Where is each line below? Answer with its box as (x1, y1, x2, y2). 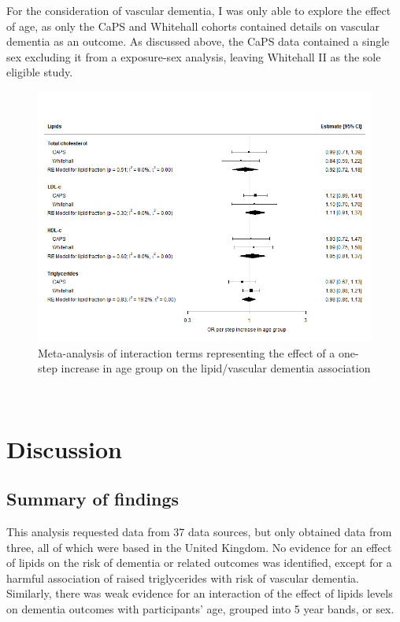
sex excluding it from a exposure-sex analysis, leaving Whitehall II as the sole (6, 48, 381, 65)
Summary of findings (6, 487, 180, 511)
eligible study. (6, 64, 73, 80)
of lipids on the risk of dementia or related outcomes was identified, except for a (6, 554, 392, 571)
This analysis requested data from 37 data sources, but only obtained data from (6, 523, 392, 539)
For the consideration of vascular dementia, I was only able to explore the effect (6, 2, 391, 18)
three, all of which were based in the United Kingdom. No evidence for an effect (6, 539, 392, 555)
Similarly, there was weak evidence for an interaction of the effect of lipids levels (6, 585, 393, 602)
